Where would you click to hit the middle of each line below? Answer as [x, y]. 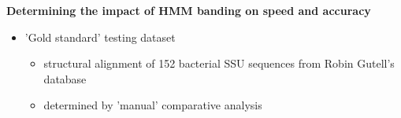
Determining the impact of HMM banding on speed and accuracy [189, 10]
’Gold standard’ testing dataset [100, 37]
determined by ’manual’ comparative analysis [153, 105]
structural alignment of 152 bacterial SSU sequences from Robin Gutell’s [219, 63]
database [65, 78]
